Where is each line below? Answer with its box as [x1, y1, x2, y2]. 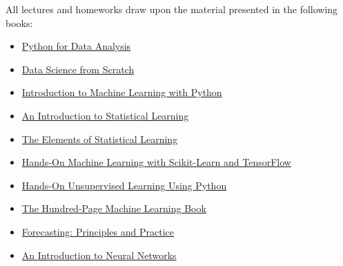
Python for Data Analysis [21, 39, 131, 53]
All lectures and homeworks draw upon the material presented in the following [6, 2, 338, 16]
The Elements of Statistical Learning [21, 131, 178, 146]
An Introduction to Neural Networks [21, 247, 177, 262]
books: [6, 15, 33, 30]
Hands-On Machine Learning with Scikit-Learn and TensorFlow [21, 155, 291, 169]
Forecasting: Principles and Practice [21, 224, 175, 238]
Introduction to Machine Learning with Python [21, 85, 222, 99]
